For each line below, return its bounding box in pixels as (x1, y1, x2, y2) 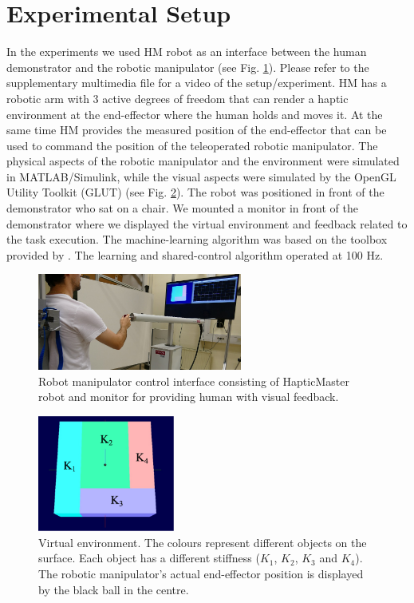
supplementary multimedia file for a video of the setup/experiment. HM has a (6, 74, 387, 91)
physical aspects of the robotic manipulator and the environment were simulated (6, 153, 400, 169)
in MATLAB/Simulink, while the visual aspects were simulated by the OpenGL (6, 168, 396, 184)
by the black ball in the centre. (38, 581, 189, 597)
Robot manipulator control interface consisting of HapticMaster (38, 372, 349, 389)
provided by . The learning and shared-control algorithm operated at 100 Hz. (6, 246, 384, 263)
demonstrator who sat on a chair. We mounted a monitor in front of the (6, 200, 358, 216)
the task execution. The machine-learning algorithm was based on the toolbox (6, 231, 388, 248)
